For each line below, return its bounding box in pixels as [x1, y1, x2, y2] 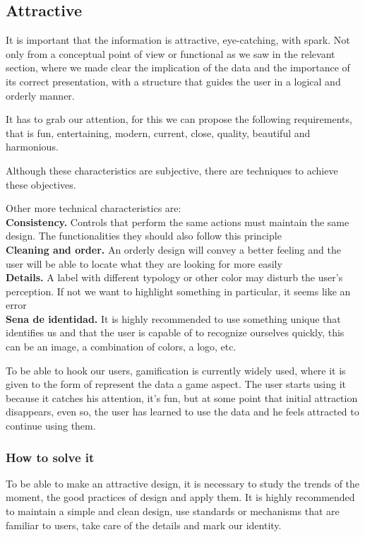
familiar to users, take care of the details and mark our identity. [6, 517, 282, 532]
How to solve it [6, 448, 95, 466]
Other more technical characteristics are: [6, 201, 181, 216]
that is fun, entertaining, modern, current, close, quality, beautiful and [6, 125, 311, 140]
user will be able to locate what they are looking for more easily [6, 256, 282, 271]
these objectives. [6, 177, 76, 191]
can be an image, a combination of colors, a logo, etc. [6, 339, 237, 354]
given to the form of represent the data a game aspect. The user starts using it [6, 377, 347, 391]
